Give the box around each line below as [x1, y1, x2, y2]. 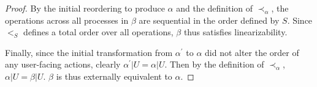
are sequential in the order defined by [139, 13, 280, 26]
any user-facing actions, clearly [5, 58, 121, 71]
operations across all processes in [5, 13, 129, 26]
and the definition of [176, 2, 253, 14]
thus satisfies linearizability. [183, 26, 288, 38]
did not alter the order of [205, 46, 299, 58]
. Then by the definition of [164, 58, 264, 71]
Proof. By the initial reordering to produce [5, 2, 165, 14]
